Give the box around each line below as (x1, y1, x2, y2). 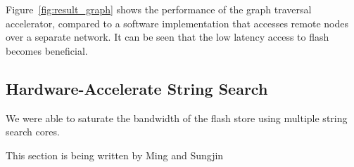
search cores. (6, 124, 60, 139)
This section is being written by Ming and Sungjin (6, 147, 224, 162)
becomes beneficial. (6, 43, 88, 58)
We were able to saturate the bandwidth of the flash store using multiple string (6, 110, 348, 125)
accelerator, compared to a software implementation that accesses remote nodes (6, 15, 348, 30)
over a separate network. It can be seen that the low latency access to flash (6, 29, 329, 44)
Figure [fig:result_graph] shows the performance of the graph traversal (6, 2, 312, 16)
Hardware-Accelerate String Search (6, 77, 268, 99)
